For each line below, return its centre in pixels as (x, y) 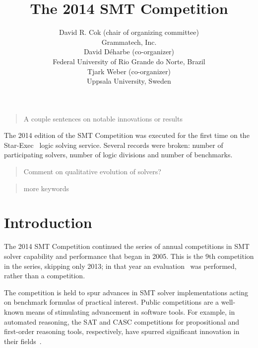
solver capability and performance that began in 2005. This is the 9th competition (129, 256)
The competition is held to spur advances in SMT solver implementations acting (126, 292)
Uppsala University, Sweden (129, 81)
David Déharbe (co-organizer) (129, 52)
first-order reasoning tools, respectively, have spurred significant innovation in (122, 331)
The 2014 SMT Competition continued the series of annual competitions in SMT (127, 246)
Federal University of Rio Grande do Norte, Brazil (129, 61)
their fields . (23, 341)
